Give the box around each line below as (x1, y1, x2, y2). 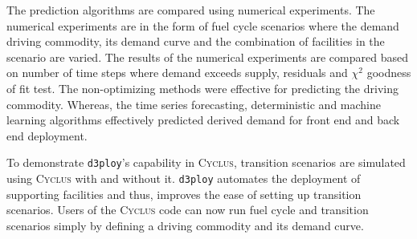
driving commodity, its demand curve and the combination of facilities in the (6, 33, 385, 50)
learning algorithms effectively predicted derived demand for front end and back (6, 111, 400, 128)
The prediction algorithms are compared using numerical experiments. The (6, 2, 375, 18)
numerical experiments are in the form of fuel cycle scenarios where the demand (6, 17, 399, 34)
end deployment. (6, 127, 88, 144)
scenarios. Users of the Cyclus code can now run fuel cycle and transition (6, 201, 369, 218)
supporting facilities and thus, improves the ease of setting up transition (6, 185, 362, 202)
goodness (366, 64, 411, 81)
